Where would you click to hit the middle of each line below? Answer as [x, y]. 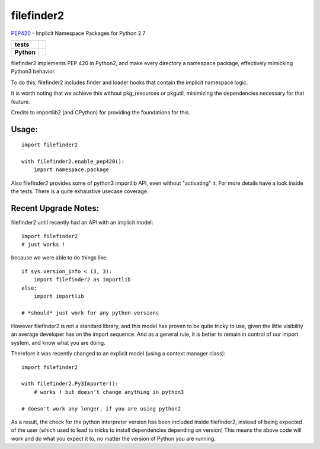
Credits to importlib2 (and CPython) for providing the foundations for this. [101, 112]
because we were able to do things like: [59, 258]
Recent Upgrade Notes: [55, 208]
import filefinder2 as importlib [82, 280]
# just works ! [44, 244]
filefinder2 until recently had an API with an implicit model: [82, 223]
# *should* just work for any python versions [90, 313]
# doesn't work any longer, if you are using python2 [101, 408]
